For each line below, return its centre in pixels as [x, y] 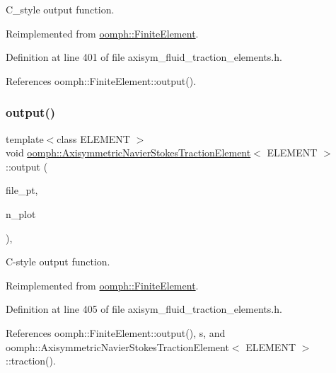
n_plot [21, 213]
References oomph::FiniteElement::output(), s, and [116, 332]
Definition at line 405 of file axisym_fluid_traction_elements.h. [144, 309]
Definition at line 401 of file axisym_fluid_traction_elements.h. [144, 57]
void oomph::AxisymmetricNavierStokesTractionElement [128, 153]
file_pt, [22, 190]
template [25, 138]
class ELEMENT [93, 138]
